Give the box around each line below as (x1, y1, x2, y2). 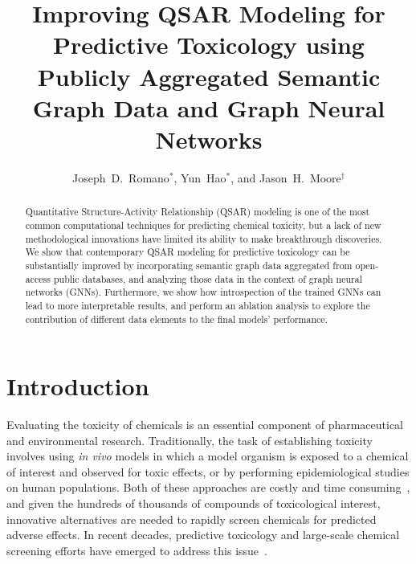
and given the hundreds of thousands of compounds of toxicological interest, (6, 495, 381, 512)
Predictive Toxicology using (53, 28, 365, 61)
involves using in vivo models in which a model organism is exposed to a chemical (6, 448, 409, 464)
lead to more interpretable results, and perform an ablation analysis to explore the (25, 298, 370, 312)
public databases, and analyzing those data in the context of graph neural (53, 272, 363, 285)
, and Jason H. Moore (230, 169, 341, 186)
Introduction (6, 370, 149, 403)
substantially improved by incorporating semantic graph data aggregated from (25, 258, 353, 272)
